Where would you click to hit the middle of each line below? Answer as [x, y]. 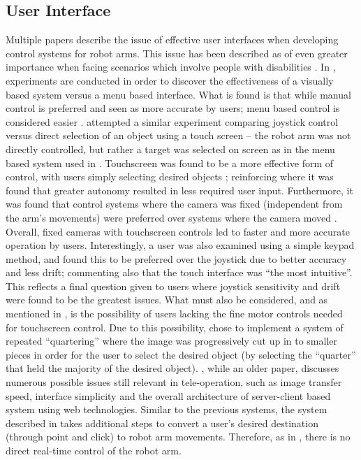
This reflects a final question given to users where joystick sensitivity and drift [173, 286]
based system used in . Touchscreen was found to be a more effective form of [170, 163]
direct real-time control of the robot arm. [94, 451]
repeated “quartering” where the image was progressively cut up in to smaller [171, 341]
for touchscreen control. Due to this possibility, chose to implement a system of [175, 327]
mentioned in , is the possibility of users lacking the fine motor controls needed [174, 314]
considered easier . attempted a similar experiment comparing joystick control [172, 121]
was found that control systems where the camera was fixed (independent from [174, 204]
